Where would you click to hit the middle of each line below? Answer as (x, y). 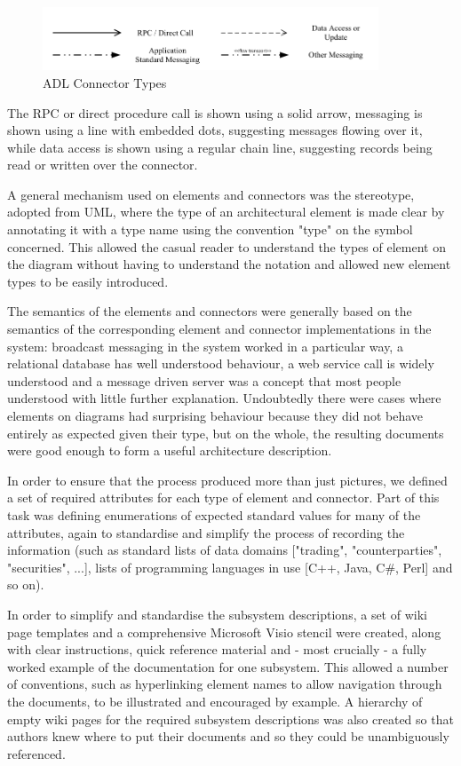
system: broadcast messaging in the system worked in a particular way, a (205, 346)
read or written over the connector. (103, 165)
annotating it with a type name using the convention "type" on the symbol (210, 229)
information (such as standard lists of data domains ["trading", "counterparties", (225, 550)
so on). (26, 584)
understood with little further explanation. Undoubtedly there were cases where (224, 398)
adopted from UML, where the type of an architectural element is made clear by (226, 212)
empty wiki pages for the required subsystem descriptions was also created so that (230, 719)
